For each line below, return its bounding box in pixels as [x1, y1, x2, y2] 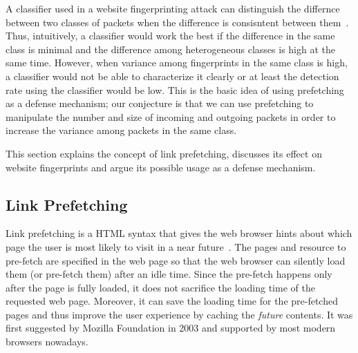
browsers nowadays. [6, 334, 88, 349]
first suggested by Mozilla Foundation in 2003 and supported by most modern [6, 321, 336, 335]
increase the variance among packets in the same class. [6, 123, 237, 137]
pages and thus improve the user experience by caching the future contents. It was [6, 307, 353, 321]
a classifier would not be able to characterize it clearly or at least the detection [6, 68, 339, 83]
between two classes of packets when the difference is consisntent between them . [6, 15, 349, 29]
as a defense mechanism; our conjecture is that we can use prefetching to [6, 96, 314, 111]
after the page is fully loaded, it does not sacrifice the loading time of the [6, 280, 315, 294]
